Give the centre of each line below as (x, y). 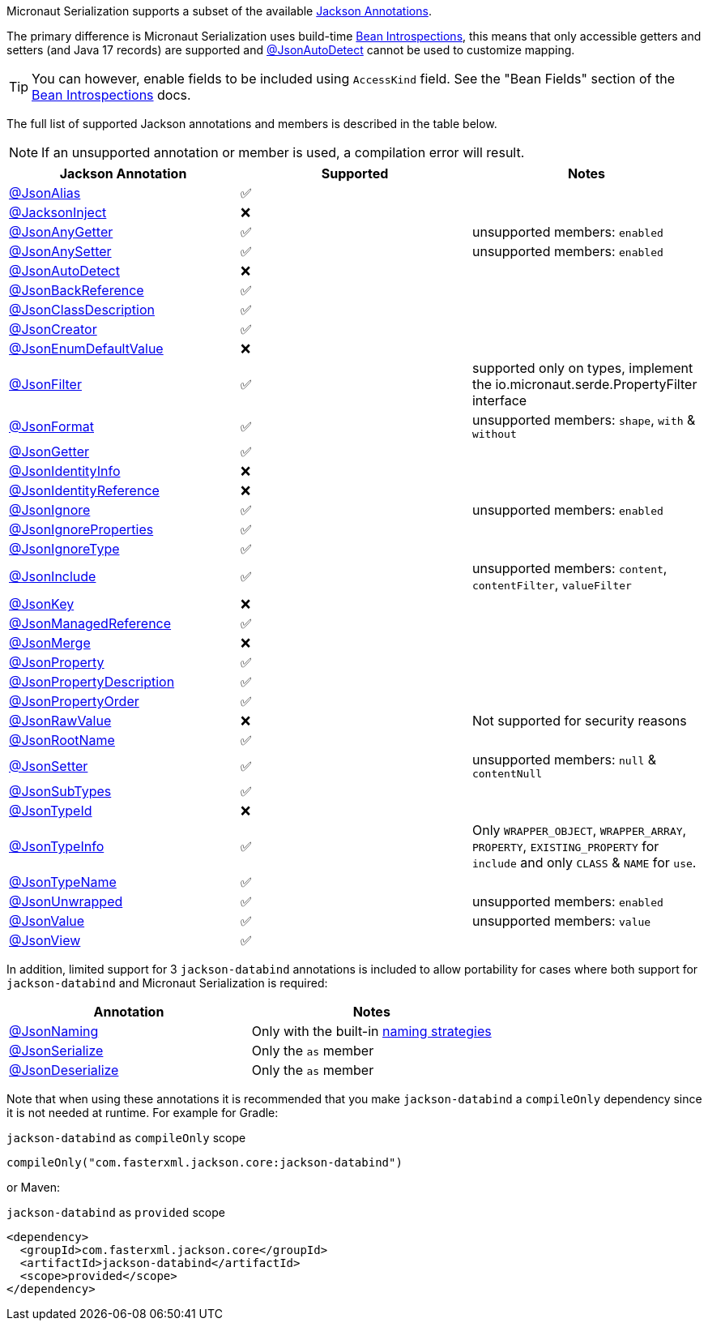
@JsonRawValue (60, 721)
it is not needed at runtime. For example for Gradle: (143, 1113)
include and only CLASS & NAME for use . (584, 863)
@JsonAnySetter (60, 251)
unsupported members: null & (564, 760)
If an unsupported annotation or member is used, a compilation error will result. (283, 152)
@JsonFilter (45, 384)
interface (499, 400)
